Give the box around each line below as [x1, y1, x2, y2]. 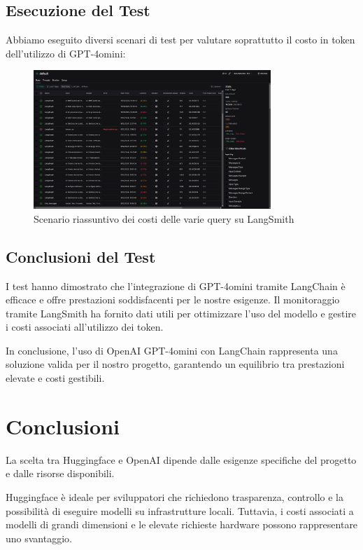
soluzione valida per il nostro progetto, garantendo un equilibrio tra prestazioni [6, 357, 345, 371]
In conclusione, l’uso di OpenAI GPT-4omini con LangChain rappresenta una [6, 343, 338, 357]
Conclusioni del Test [6, 245, 156, 267]
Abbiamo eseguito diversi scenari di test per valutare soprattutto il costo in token [6, 32, 355, 47]
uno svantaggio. [6, 530, 72, 545]
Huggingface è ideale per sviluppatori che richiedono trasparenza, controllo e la [6, 489, 344, 504]
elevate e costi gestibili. [6, 371, 105, 385]
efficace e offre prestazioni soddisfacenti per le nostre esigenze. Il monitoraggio [6, 292, 340, 307]
